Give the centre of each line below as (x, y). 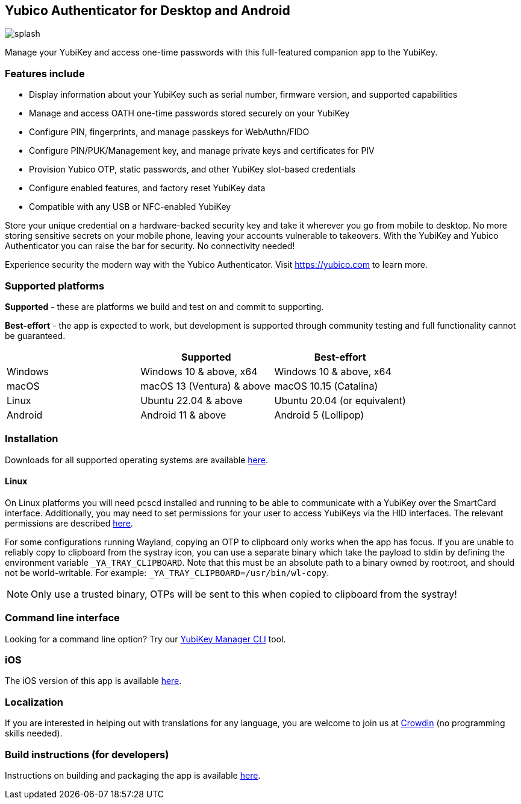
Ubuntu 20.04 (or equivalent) (340, 400)
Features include (45, 73)
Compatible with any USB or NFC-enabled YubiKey (130, 207)
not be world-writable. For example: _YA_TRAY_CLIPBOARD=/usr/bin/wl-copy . (167, 572)
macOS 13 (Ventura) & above (206, 386)
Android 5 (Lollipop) (319, 415)
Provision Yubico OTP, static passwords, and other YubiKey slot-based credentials (192, 169)
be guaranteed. (35, 335)
